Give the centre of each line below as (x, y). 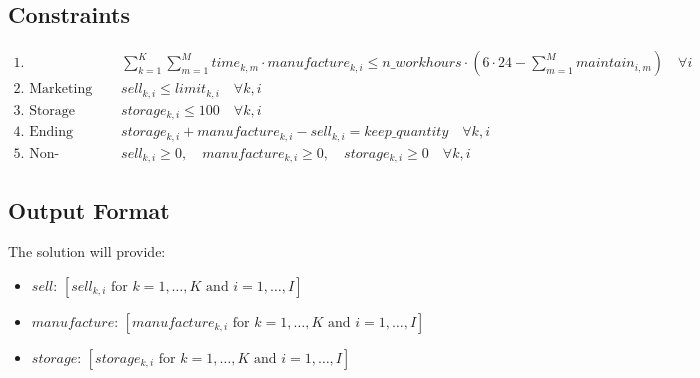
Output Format (89, 209)
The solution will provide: (87, 251)
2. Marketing (53, 89)
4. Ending (43, 132)
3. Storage (44, 110)
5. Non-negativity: (36, 153)
